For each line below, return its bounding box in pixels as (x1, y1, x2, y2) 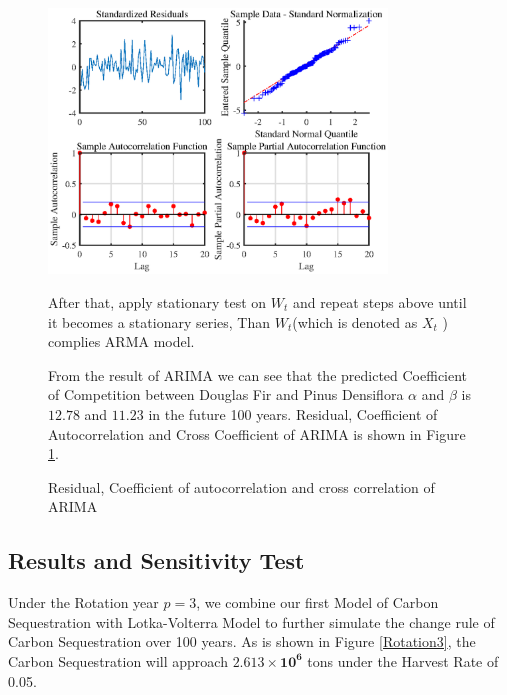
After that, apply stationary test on (48, 292, 267, 312)
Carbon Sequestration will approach (8, 650, 228, 671)
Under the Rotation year (8, 592, 159, 613)
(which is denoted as (292, 311, 418, 332)
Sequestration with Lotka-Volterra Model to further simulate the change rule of (8, 611, 495, 632)
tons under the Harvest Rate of (307, 650, 499, 671)
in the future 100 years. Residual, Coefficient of (148, 403, 438, 424)
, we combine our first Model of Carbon (196, 592, 439, 613)
